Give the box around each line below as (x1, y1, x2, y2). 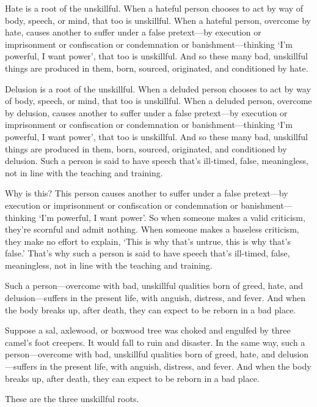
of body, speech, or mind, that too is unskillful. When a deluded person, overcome (5, 94, 312, 107)
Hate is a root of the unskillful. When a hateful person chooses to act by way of (5, 2, 304, 14)
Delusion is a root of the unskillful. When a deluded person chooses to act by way (5, 82, 311, 95)
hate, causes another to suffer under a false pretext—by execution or (5, 26, 261, 39)
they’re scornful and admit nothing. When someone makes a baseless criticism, (5, 223, 299, 236)
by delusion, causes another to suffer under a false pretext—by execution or (5, 106, 288, 119)
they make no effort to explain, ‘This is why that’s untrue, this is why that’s (5, 234, 291, 247)
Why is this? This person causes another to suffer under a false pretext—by (5, 187, 288, 200)
